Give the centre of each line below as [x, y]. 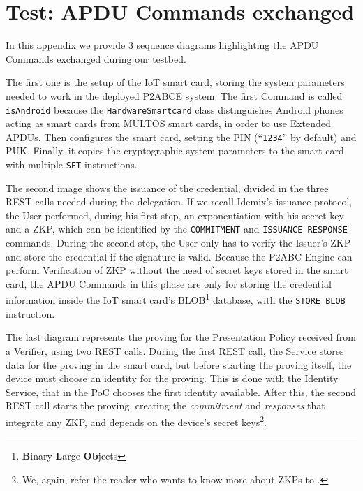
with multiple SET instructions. [72, 164]
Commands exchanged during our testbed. [96, 58]
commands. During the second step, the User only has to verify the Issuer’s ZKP [178, 243]
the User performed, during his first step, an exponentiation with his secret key [175, 215]
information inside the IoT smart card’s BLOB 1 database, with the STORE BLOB [176, 299]
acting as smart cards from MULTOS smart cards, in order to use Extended [168, 123]
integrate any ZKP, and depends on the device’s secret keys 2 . [136, 420]
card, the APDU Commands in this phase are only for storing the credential [169, 283]
